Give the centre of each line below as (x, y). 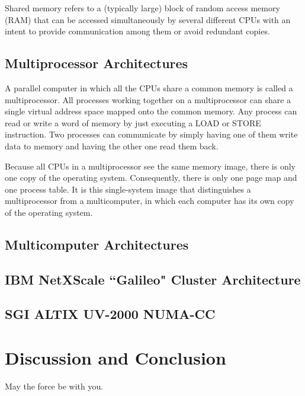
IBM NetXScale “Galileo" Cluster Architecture (153, 279)
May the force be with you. (54, 386)
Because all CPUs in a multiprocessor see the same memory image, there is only (150, 166)
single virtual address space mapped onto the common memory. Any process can (151, 111)
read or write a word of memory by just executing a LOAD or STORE (133, 122)
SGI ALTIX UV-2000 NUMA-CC (110, 314)
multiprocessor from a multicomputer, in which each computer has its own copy (150, 201)
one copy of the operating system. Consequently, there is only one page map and (151, 178)
